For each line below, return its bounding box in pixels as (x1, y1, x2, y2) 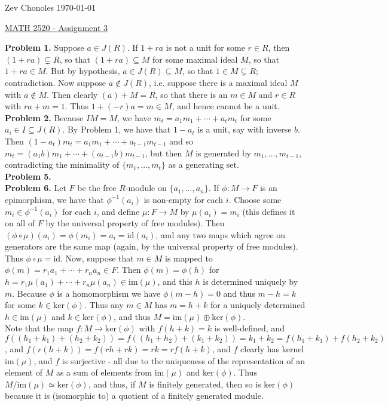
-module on (125, 182, 167, 194)
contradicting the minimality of (5, 158, 120, 171)
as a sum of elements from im (56, 366, 164, 379)
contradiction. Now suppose (5, 76, 106, 88)
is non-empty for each (143, 193, 224, 205)
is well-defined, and (214, 322, 285, 334)
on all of (5, 217, 35, 229)
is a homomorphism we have (57, 287, 161, 299)
